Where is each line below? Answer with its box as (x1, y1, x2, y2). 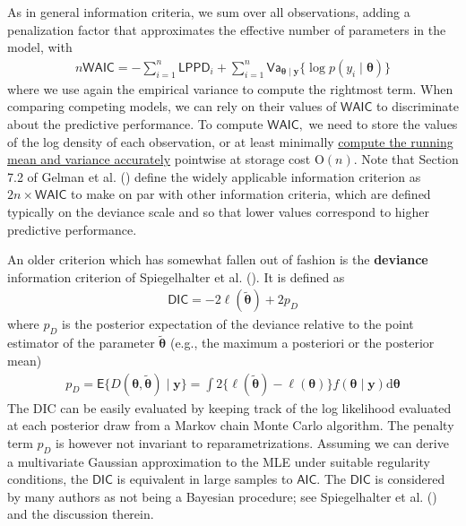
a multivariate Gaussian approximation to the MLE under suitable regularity (7, 452, 430, 470)
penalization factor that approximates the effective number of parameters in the (7, 20, 446, 39)
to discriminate (376, 97, 460, 116)
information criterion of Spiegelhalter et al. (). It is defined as (7, 267, 345, 286)
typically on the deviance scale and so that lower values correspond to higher (7, 202, 430, 220)
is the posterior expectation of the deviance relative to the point (62, 315, 414, 333)
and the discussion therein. (7, 504, 154, 523)
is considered (375, 470, 445, 488)
